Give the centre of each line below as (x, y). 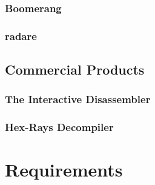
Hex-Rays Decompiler (59, 127)
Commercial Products (75, 69)
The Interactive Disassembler (78, 99)
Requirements (64, 170)
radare (21, 35)
